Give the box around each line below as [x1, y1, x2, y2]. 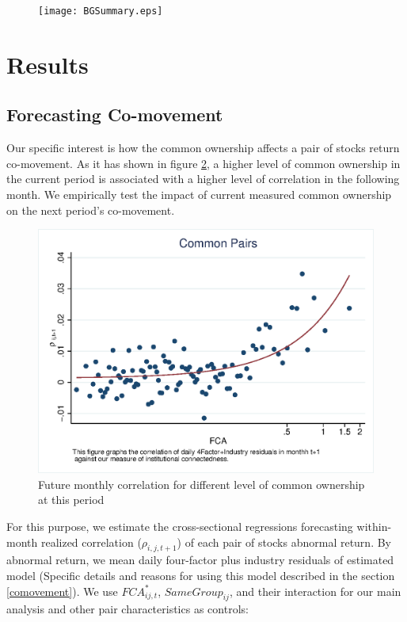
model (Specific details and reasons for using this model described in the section [6, 567, 395, 584]
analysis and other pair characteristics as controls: [6, 601, 249, 617]
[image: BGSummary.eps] [38, 6, 163, 17]
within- [356, 518, 392, 535]
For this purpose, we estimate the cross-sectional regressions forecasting [6, 518, 353, 535]
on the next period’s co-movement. [6, 201, 175, 218]
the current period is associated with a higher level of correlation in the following [6, 170, 400, 187]
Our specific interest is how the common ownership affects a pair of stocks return [6, 139, 400, 156]
